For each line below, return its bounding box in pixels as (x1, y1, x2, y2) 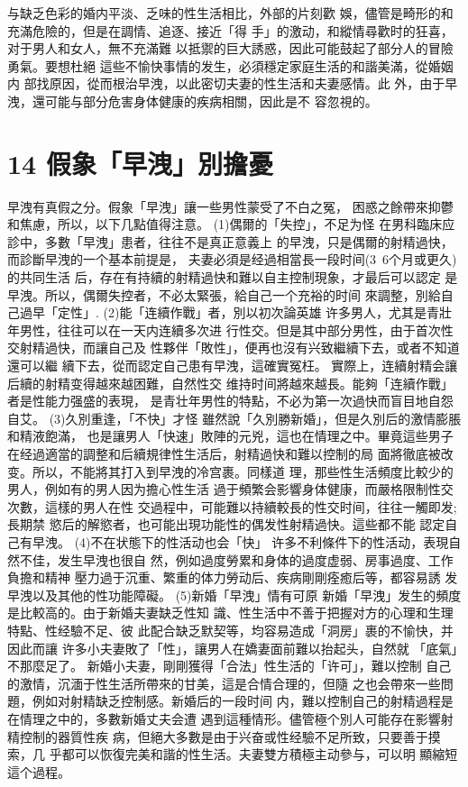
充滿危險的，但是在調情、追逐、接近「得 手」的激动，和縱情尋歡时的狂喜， (7, 21, 454, 40)
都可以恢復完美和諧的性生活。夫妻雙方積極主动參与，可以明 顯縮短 (61, 745, 458, 764)
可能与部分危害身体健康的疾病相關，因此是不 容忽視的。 (44, 91, 378, 110)
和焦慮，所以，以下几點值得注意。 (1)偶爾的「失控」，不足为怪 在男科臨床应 (7, 215, 455, 233)
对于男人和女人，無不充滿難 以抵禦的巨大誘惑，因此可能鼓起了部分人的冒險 (7, 39, 454, 58)
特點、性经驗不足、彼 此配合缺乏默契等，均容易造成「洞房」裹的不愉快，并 (7, 620, 454, 639)
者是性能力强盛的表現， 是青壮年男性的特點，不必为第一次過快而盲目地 (7, 391, 428, 410)
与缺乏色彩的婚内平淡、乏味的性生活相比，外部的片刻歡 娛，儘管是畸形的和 (7, 4, 454, 22)
